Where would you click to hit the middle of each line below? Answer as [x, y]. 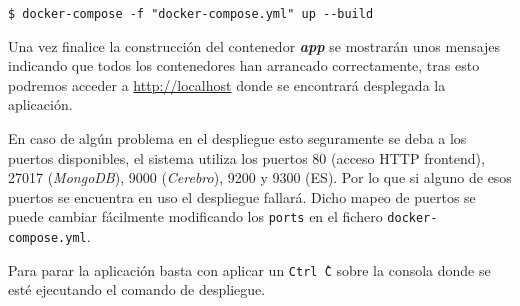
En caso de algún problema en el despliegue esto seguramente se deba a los [237, 138]
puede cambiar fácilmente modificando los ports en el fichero [195, 216]
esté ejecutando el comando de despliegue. [137, 289]
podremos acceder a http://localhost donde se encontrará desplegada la [227, 84]
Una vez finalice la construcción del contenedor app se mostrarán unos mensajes [254, 45]
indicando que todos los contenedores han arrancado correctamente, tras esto [244, 65]
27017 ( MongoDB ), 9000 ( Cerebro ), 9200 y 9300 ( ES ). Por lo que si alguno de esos [260, 177]
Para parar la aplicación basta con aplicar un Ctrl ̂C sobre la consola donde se [249, 269]
